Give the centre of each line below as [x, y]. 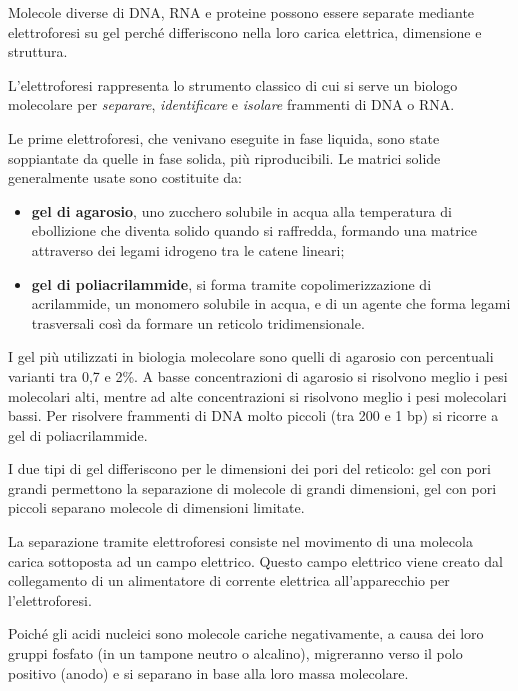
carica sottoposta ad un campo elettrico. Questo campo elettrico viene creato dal [256, 560]
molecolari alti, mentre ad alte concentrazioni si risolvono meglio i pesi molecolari [257, 395]
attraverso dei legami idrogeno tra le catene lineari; [188, 249]
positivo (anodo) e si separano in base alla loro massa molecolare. [208, 672]
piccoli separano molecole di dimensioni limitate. [156, 507]
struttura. [38, 51]
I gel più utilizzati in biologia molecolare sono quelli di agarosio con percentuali [251, 356]
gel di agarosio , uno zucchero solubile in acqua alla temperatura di [241, 210]
